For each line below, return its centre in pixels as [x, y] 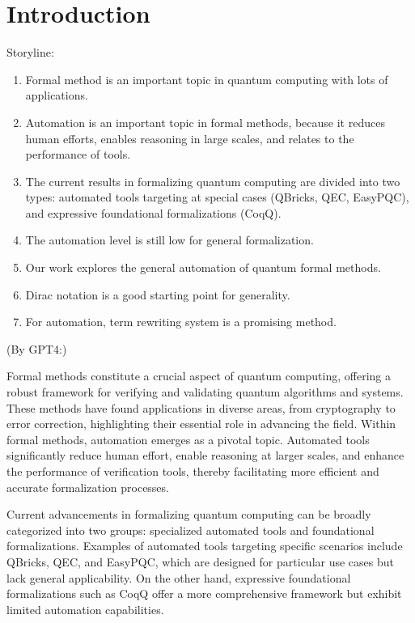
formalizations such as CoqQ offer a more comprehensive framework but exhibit [204, 593]
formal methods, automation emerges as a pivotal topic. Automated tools [188, 439]
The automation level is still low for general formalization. [169, 240]
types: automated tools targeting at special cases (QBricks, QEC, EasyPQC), [217, 197]
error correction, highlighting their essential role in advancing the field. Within [201, 424]
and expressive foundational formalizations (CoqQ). [153, 212]
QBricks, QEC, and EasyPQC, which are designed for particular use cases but [200, 561]
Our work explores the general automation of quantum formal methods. [203, 267]
